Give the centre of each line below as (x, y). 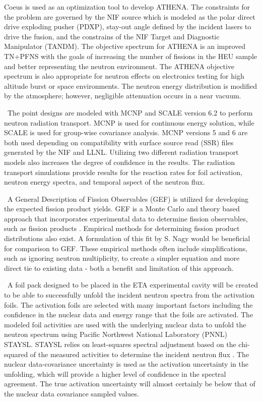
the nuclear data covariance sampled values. (72, 393)
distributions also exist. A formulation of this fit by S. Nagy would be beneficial (127, 238)
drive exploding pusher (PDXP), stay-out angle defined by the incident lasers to (128, 26)
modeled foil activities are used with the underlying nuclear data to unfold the (125, 324)
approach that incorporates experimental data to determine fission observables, (126, 218)
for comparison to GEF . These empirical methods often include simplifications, (126, 248)
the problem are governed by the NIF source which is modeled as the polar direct (130, 16)
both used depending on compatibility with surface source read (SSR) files (119, 142)
